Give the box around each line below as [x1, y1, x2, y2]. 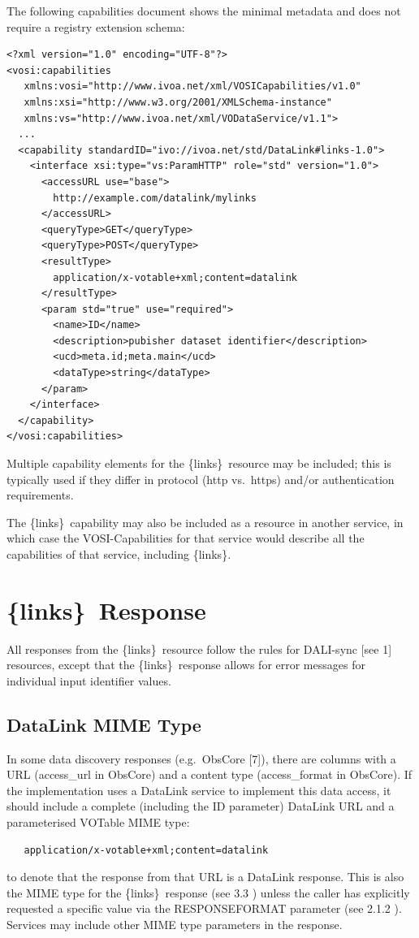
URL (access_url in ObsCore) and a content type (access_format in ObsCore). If [6, 766, 413, 783]
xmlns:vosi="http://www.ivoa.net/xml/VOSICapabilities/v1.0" [24, 80, 361, 93]
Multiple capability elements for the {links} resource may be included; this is [6, 455, 391, 472]
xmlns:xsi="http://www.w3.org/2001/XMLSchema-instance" [24, 96, 332, 108]
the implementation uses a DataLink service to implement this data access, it [6, 781, 391, 798]
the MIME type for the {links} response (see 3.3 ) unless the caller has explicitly [6, 884, 410, 901]
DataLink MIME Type [6, 711, 201, 737]
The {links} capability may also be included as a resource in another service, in [6, 513, 404, 530]
